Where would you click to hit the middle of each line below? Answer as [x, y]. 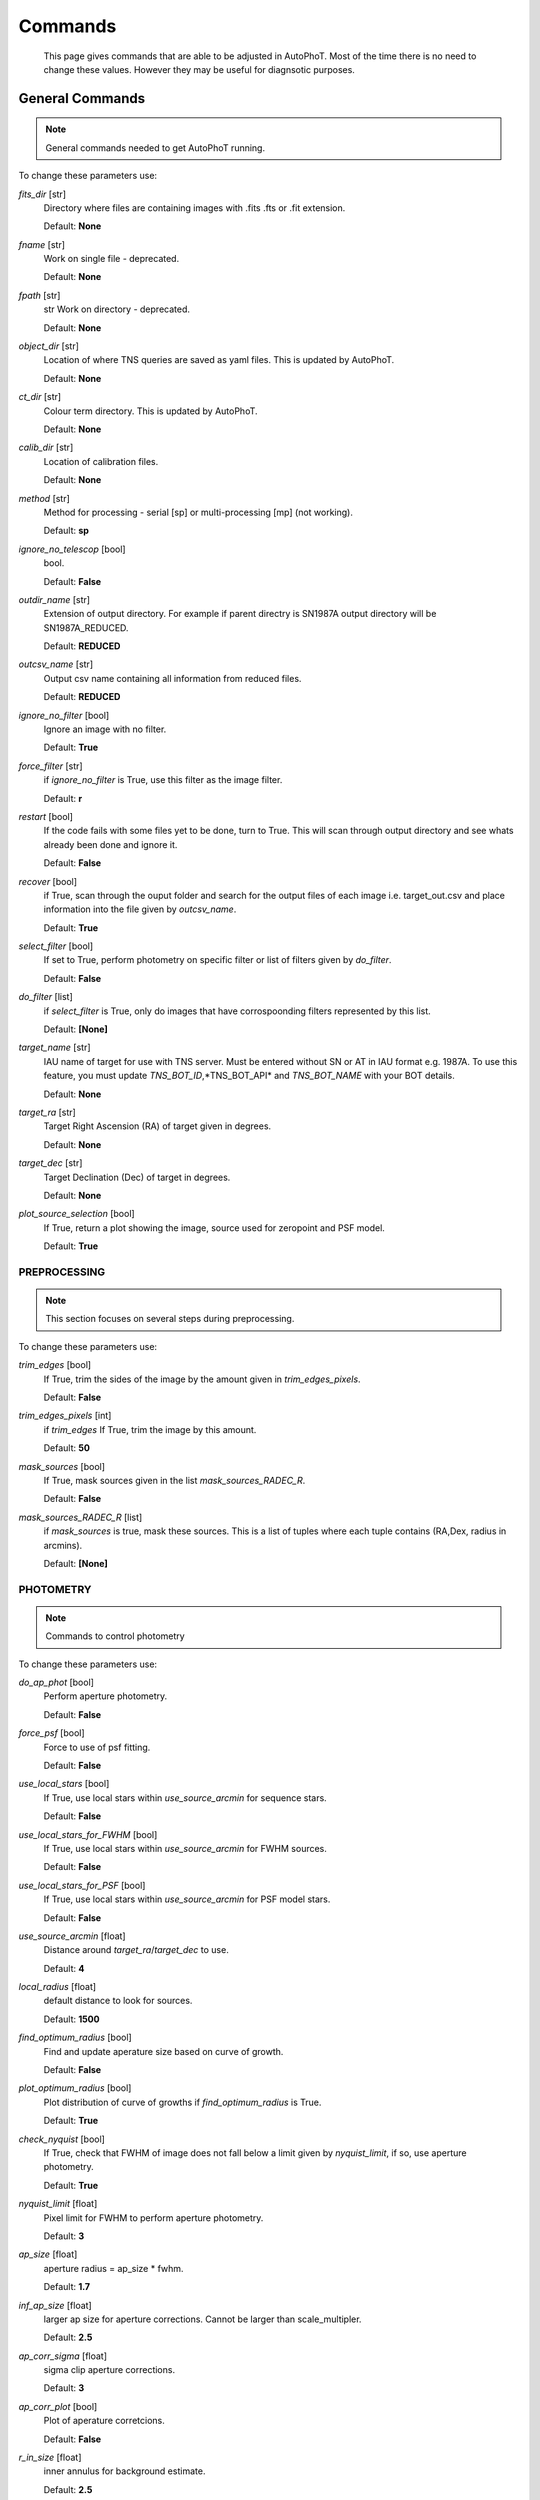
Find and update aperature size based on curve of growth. [163, 2051]
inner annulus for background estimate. [124, 2471]
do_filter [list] [46, 997]
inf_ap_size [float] [55, 2305]
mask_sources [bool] [61, 1466]
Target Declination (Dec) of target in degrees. [137, 1177]
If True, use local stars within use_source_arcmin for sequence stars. [185, 1797]
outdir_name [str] [54, 599]
